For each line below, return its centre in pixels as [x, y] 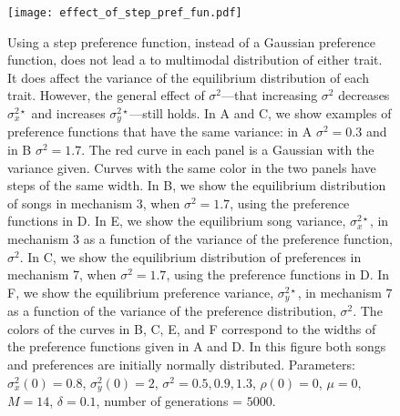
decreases [364, 95]
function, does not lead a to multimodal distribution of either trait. [195, 60]
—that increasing [270, 95]
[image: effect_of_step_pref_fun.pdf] [125, 13]
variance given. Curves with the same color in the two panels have [192, 167]
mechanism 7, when [62, 274]
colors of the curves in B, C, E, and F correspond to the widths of [192, 328]
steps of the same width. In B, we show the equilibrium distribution [197, 185]
